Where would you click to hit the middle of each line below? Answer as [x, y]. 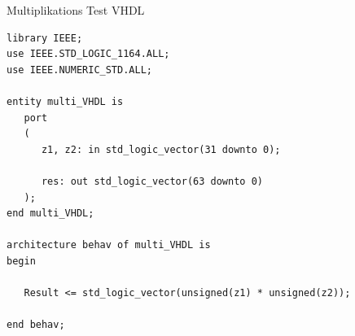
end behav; [36, 325]
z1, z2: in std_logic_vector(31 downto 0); [161, 149]
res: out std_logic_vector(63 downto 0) [152, 181]
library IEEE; [45, 38]
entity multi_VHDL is [65, 101]
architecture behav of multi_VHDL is [109, 245]
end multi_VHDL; [50, 214]
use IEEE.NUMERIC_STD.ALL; [79, 70]
